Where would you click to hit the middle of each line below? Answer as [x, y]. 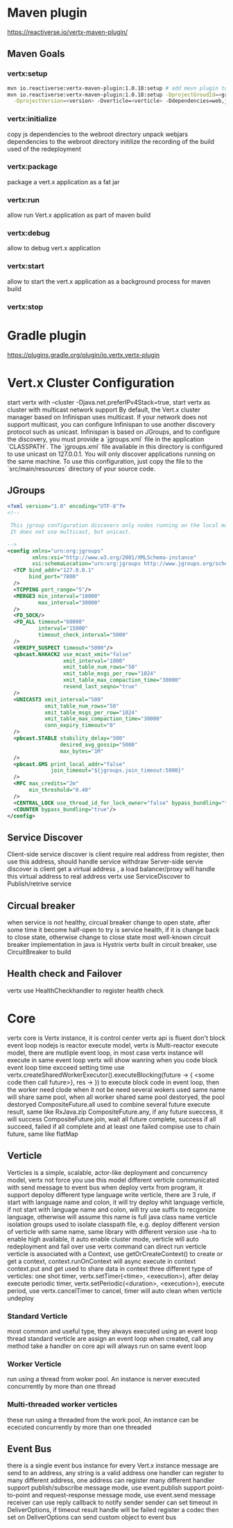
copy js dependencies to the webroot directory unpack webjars [98, 134]
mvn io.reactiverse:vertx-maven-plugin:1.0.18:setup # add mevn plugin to [118, 88]
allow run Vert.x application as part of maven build [79, 215]
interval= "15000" [63, 628]
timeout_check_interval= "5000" [83, 635]
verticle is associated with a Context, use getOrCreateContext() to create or [115, 1253]
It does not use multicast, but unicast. [71, 532]
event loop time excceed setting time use [66, 1067]
